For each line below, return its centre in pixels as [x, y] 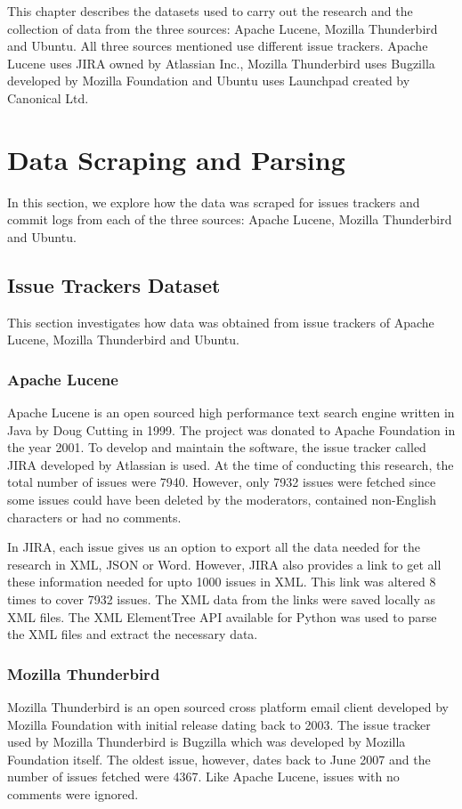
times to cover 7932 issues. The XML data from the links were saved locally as [222, 599]
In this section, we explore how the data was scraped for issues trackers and [214, 202]
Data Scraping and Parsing [176, 159]
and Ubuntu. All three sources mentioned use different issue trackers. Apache [218, 46]
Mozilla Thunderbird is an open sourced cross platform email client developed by [228, 707]
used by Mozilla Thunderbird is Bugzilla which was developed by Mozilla [207, 742]
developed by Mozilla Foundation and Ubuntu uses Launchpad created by [209, 81]
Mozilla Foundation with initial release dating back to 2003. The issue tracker [219, 724]
